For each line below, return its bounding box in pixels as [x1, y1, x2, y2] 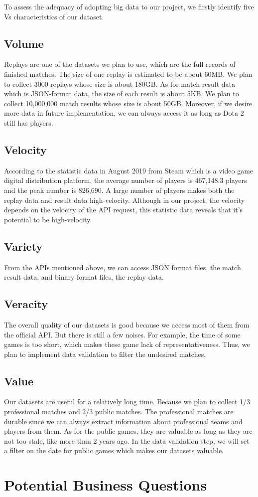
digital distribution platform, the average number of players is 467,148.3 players [4, 175, 247, 185]
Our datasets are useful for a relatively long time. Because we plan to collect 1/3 [4, 396, 251, 407]
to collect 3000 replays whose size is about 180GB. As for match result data [4, 78, 235, 89]
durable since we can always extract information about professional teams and [4, 416, 243, 426]
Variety [4, 238, 43, 254]
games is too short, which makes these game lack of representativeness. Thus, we [4, 339, 250, 349]
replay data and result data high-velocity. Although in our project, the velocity [4, 194, 245, 205]
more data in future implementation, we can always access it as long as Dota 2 [4, 108, 244, 118]
